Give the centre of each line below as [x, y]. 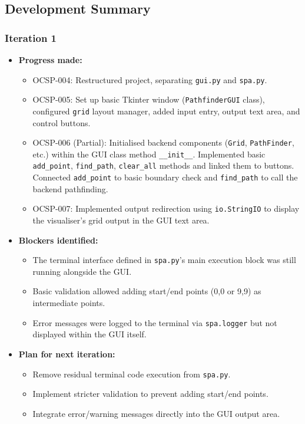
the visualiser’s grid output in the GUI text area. [121, 220]
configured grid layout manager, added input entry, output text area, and [166, 111]
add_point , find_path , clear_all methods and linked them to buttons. [163, 165]
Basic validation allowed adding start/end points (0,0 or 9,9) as [147, 291]
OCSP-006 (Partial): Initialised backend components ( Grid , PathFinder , [163, 142]
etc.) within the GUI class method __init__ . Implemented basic [149, 154]
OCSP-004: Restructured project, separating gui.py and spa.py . [150, 79]
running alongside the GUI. [82, 271]
